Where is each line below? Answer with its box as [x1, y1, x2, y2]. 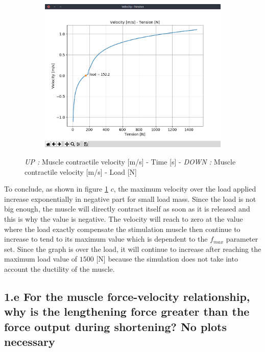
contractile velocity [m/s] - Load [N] [25, 166, 137, 177]
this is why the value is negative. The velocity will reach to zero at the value [4, 213, 243, 224]
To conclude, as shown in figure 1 [4, 183, 108, 194]
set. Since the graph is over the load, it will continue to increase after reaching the [4, 243, 261, 254]
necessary [4, 334, 55, 349]
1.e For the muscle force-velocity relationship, [4, 288, 250, 304]
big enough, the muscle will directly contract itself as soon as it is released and [4, 203, 250, 214]
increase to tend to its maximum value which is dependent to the [4, 233, 208, 244]
